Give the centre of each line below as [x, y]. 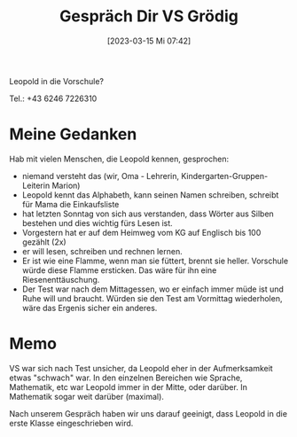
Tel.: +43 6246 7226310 [53, 98]
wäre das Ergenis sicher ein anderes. [90, 308]
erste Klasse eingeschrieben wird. [71, 423]
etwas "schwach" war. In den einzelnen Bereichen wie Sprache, [126, 378]
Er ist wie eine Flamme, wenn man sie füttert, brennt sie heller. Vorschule [155, 261]
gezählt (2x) [44, 242]
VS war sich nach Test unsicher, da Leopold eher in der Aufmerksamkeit [141, 368]
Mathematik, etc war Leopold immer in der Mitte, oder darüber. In [129, 386]
